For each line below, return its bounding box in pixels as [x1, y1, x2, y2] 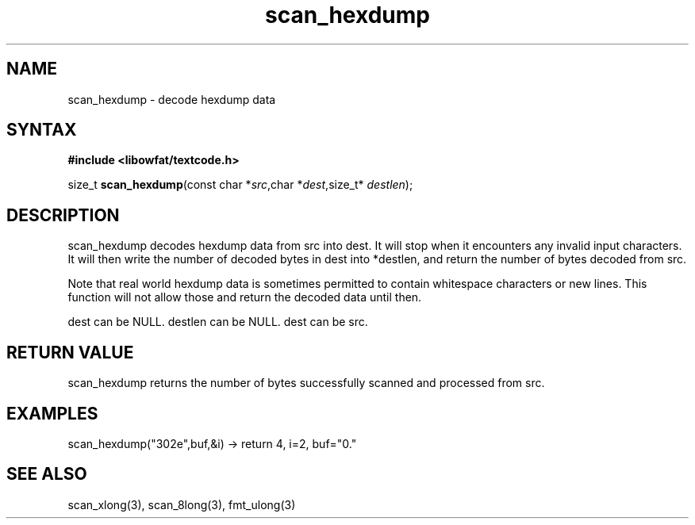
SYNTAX [6, 120, 77, 140]
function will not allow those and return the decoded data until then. [67, 290, 422, 305]
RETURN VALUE [6, 342, 134, 362]
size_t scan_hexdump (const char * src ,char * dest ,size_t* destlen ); [67, 178, 413, 192]
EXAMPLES [6, 403, 98, 423]
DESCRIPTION [6, 205, 120, 225]
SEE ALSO [6, 464, 87, 485]
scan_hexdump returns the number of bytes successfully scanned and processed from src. [67, 376, 545, 390]
